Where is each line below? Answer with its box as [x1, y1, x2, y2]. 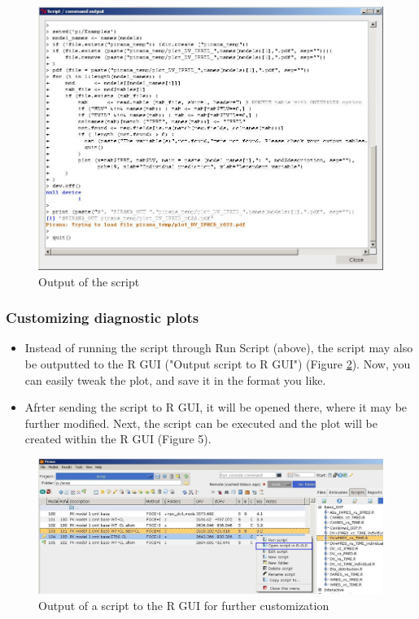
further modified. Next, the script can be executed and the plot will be [24, 414, 378, 431]
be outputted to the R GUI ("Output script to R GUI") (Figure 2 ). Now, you [24, 355, 411, 373]
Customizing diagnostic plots [6, 307, 199, 328]
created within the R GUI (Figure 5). [24, 430, 212, 447]
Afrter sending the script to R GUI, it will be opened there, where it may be [24, 399, 408, 416]
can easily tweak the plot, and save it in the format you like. [24, 371, 326, 388]
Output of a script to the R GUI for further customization [38, 596, 330, 613]
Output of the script [38, 272, 140, 290]
